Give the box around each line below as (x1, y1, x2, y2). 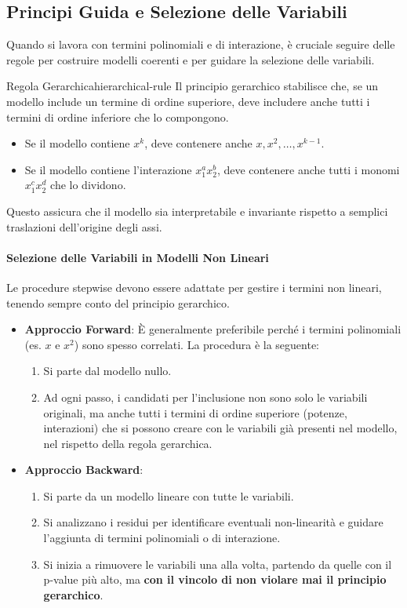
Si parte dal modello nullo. (43, 362, 172, 379)
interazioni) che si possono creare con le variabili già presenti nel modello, (43, 420, 398, 436)
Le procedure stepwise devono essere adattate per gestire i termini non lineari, (6, 279, 382, 295)
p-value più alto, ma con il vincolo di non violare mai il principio (43, 571, 387, 588)
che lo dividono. (50, 177, 126, 193)
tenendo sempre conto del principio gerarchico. (6, 294, 230, 311)
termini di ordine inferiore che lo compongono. (6, 108, 229, 125)
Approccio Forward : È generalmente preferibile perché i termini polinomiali (24, 321, 402, 337)
